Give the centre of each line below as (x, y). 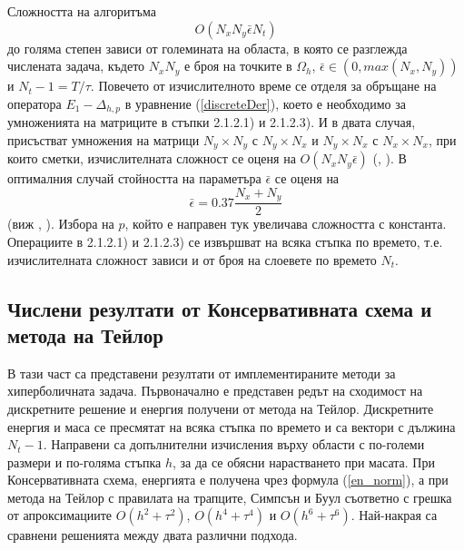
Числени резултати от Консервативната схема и (220, 308)
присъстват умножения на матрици (104, 139)
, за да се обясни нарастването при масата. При (303, 462)
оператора (35, 103)
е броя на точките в (238, 66)
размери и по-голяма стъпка (84, 462)
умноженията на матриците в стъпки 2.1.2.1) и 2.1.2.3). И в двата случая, (212, 122)
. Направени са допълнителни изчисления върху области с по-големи (234, 444)
